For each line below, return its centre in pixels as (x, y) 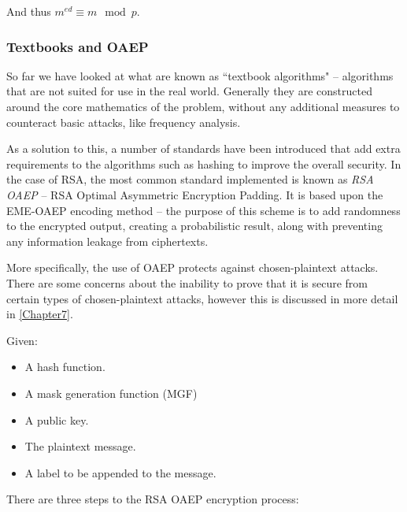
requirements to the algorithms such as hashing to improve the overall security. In (204, 163)
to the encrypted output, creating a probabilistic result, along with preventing (194, 226)
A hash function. (65, 367)
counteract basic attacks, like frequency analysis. (124, 122)
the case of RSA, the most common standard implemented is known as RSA (190, 179)
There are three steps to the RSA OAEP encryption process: (153, 499)
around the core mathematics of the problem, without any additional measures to (203, 106)
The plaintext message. (80, 446)
